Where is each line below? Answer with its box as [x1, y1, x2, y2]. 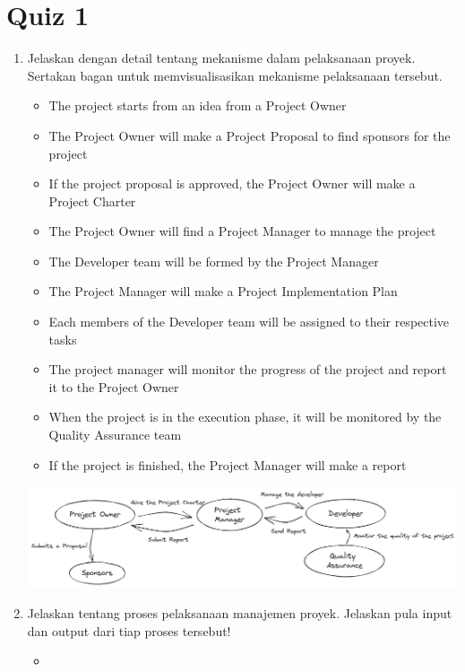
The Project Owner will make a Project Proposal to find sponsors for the [48, 126, 451, 144]
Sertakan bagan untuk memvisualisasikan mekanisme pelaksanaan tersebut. [27, 65, 443, 84]
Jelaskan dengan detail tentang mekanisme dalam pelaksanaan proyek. [27, 48, 416, 67]
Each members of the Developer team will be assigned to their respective [48, 312, 450, 331]
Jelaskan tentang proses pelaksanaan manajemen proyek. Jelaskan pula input [27, 604, 452, 623]
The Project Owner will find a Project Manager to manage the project [48, 222, 436, 240]
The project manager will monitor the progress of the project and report [48, 360, 447, 379]
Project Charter [48, 191, 136, 210]
